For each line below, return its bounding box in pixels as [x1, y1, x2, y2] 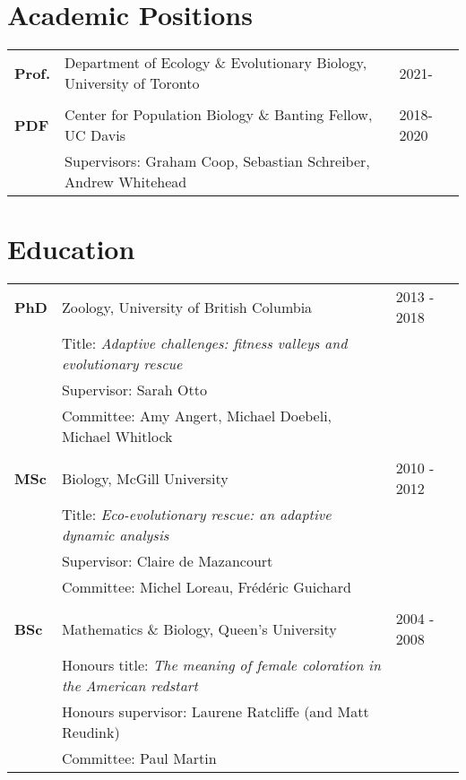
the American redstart [61, 675, 198, 697]
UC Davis [65, 125, 125, 146]
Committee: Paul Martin [61, 748, 217, 769]
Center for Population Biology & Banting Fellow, [65, 104, 373, 126]
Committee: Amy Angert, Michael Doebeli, [61, 405, 332, 427]
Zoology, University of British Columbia [61, 296, 313, 317]
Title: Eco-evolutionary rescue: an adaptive [61, 504, 332, 525]
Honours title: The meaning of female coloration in [61, 654, 382, 676]
